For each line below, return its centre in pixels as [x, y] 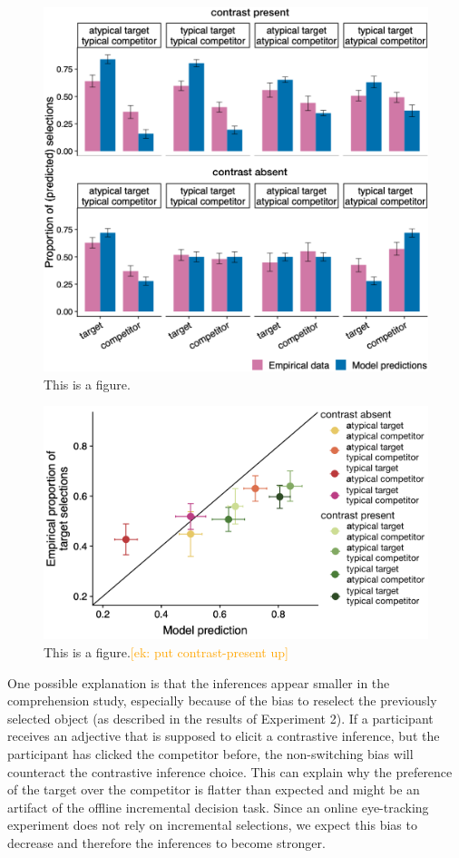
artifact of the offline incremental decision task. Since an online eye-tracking [218, 807]
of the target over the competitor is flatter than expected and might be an [214, 789]
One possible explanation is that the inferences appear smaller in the [199, 682]
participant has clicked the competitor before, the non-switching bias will [210, 753]
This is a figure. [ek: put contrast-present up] [166, 652]
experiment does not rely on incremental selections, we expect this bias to [212, 825]
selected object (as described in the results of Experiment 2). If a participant [220, 718]
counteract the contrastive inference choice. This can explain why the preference [230, 771]
